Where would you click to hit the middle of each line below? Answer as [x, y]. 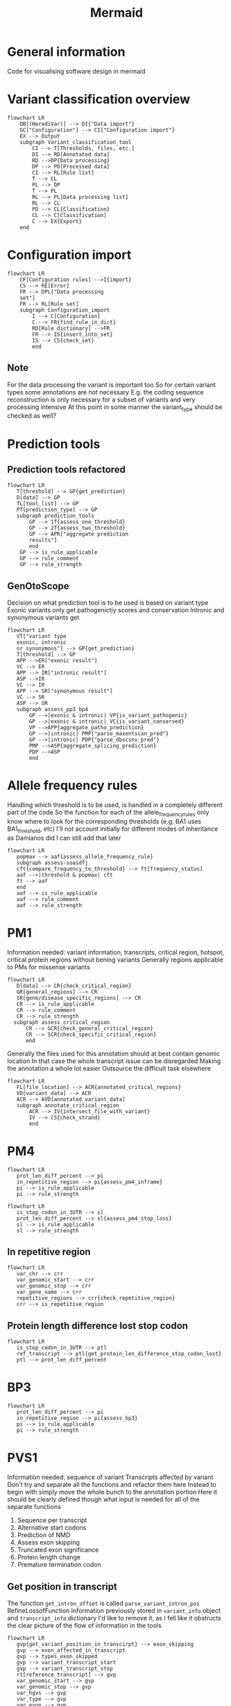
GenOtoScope [38, 586]
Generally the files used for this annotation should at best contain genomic [114, 1053]
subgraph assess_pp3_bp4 [52, 710]
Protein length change [49, 1557]
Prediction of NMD [44, 1535]
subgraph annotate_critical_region [68, 1105]
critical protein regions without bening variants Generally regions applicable [115, 959]
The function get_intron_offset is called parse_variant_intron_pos [103, 1603]
